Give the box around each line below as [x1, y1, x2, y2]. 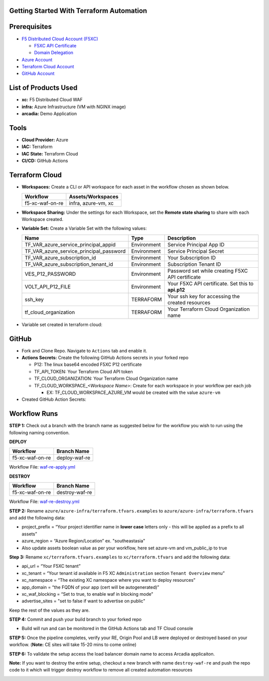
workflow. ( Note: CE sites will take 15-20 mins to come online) [9, 642, 136, 648]
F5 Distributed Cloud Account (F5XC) [21, 35, 98, 42]
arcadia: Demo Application [21, 111, 77, 117]
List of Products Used [9, 84, 78, 92]
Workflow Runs [9, 409, 58, 418]
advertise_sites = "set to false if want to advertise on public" [21, 598, 145, 604]
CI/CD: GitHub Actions [21, 158, 68, 164]
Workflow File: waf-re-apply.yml [9, 464, 76, 470]
